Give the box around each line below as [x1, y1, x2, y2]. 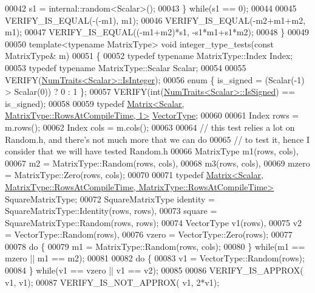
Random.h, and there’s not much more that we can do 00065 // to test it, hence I [5, 133, 310, 145]
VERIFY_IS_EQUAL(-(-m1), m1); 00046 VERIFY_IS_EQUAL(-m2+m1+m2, [5, 13, 306, 26]
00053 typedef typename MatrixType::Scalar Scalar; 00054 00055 [5, 61, 246, 74]
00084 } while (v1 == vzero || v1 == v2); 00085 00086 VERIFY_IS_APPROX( [5, 264, 303, 277]
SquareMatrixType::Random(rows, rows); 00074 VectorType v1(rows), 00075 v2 [5, 216, 302, 229]
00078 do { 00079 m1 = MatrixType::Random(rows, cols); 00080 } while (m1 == [5, 240, 305, 252]
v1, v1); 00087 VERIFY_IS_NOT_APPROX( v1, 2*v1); [5, 275, 220, 288]
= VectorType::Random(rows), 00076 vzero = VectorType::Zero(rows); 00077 [5, 228, 293, 241]
